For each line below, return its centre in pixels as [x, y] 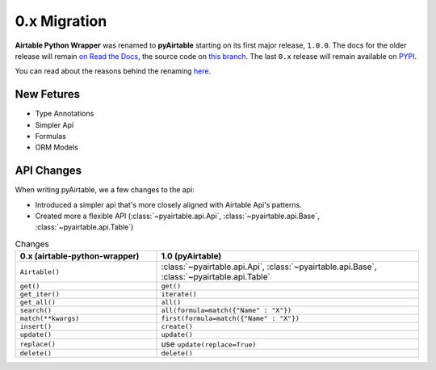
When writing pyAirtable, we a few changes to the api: [105, 190]
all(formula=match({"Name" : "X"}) [226, 311]
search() [36, 311]
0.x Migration [61, 21]
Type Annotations [65, 114]
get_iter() [40, 294]
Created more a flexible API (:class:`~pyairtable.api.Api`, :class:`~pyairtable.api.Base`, [177, 216]
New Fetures [48, 94]
